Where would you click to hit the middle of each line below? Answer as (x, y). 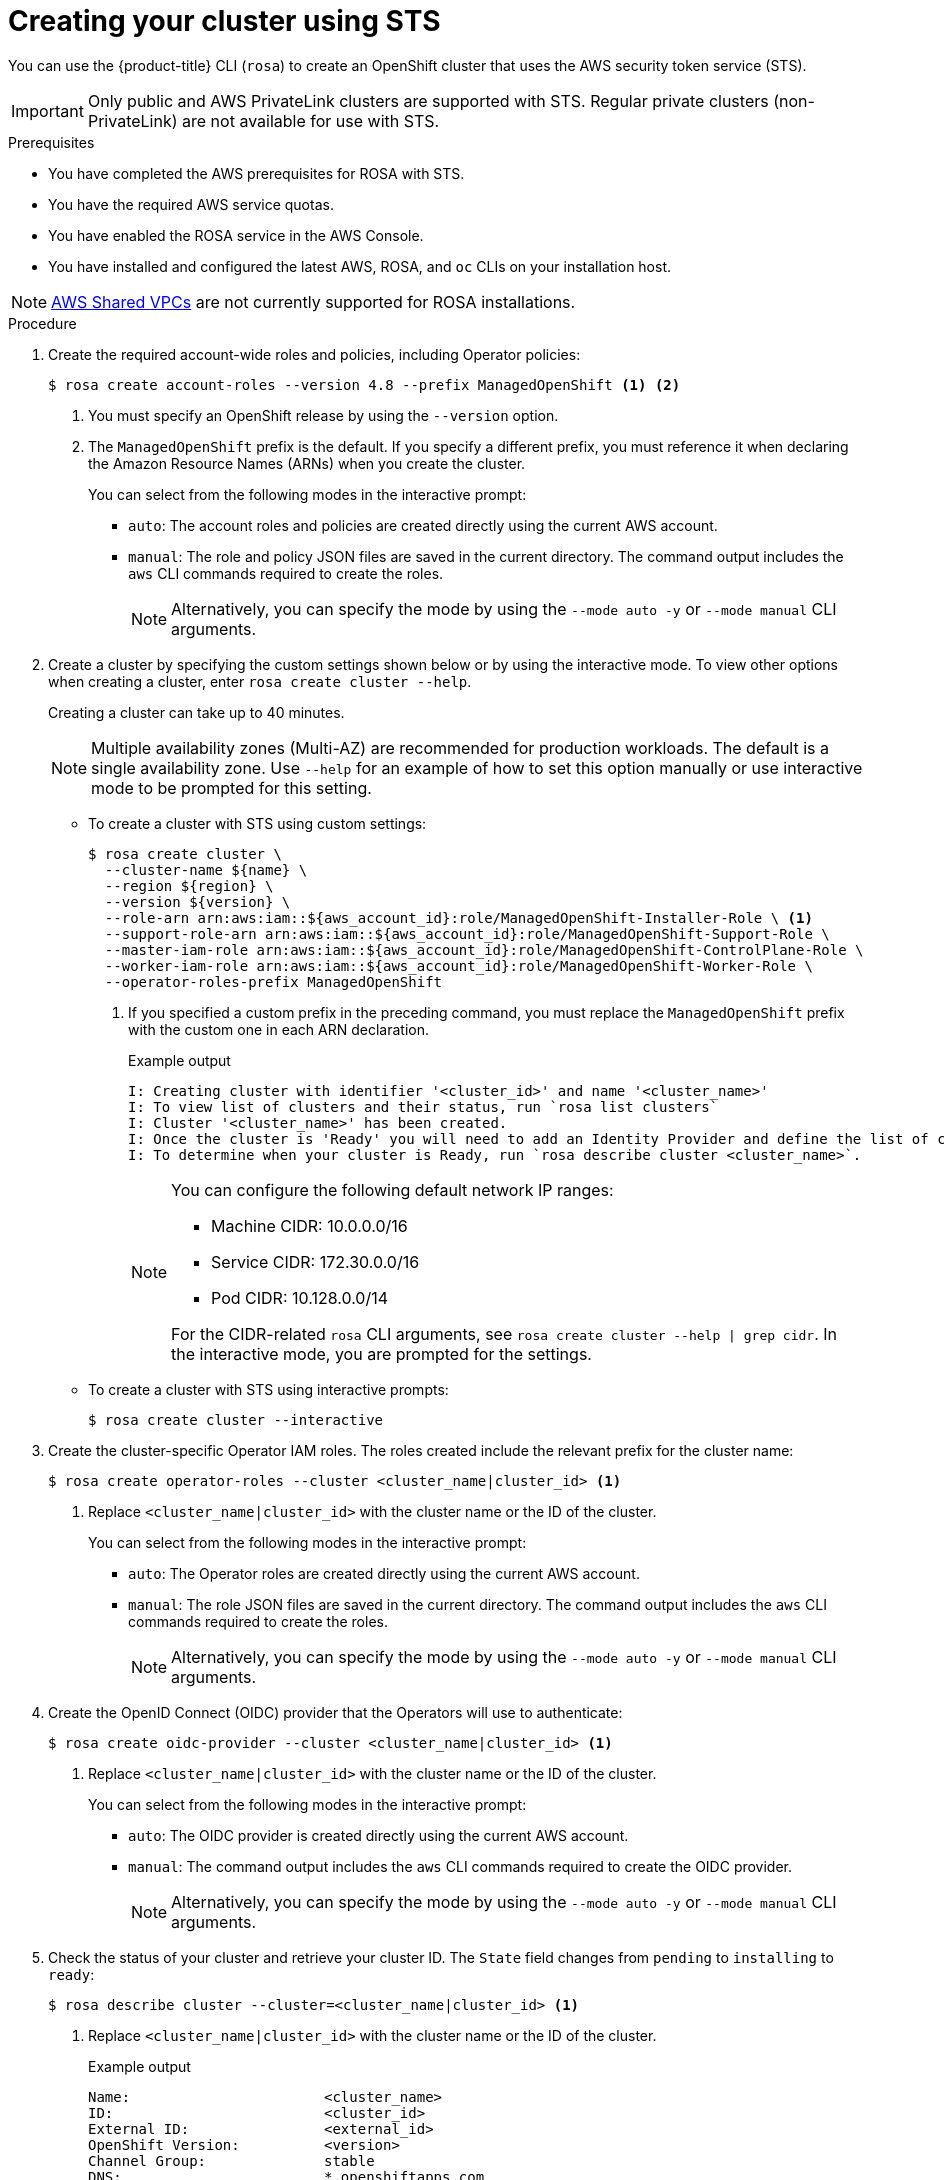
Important (47, 110)
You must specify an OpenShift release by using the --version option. (323, 415)
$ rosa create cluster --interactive (236, 1419)
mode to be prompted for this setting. (231, 787)
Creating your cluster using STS (224, 21)
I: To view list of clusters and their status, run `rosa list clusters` (423, 1106)
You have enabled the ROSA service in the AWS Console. (236, 235)
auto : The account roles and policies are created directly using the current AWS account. (423, 525)
